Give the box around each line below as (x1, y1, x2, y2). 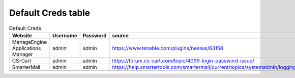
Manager (12, 51, 33, 57)
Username (52, 32, 77, 39)
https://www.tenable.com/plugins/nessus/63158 (112, 45, 224, 52)
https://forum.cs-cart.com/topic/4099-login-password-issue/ (112, 57, 255, 64)
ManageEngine (12, 38, 47, 45)
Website (12, 32, 32, 39)
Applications (12, 45, 41, 52)
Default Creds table (9, 7, 90, 18)
